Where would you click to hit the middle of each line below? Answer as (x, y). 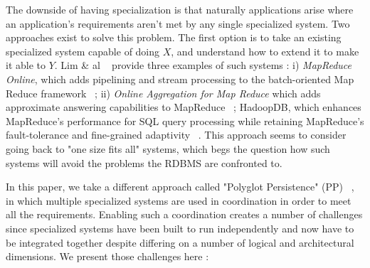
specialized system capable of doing (83, 51)
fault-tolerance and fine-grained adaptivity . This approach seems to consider (176, 135)
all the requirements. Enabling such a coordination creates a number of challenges (184, 214)
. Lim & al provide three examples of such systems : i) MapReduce (203, 65)
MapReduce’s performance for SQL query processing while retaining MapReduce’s (185, 120)
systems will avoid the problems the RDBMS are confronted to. (144, 162)
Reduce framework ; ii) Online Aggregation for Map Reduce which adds (163, 93)
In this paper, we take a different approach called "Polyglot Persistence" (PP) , (180, 187)
